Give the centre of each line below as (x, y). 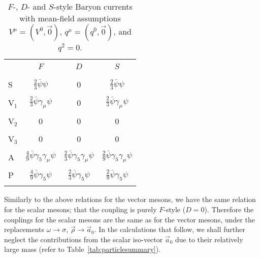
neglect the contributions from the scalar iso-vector (84, 239)
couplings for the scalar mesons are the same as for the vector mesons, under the (129, 219)
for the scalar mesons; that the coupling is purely (80, 209)
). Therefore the (229, 209)
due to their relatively (209, 239)
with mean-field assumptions (70, 18)
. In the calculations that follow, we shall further (170, 229)
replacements (24, 229)
